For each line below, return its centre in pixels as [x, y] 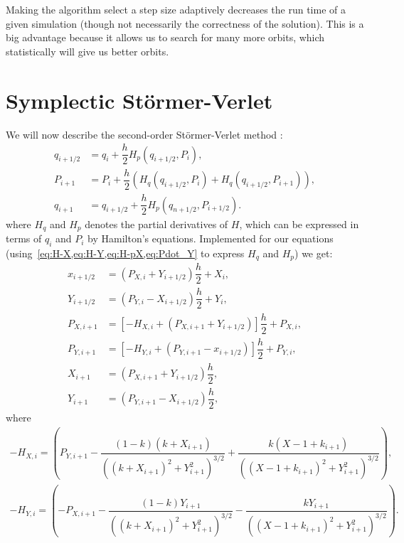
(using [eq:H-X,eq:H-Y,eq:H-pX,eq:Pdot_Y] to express [125, 253]
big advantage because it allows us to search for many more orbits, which [165, 37]
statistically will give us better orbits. [87, 51]
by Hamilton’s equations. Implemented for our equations [211, 238]
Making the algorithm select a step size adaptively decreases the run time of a [176, 9]
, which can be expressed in [299, 224]
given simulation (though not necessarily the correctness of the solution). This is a [185, 23]
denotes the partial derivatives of [156, 224]
